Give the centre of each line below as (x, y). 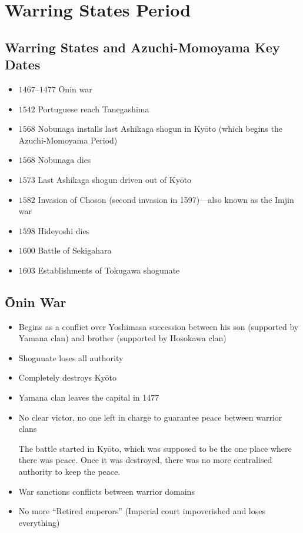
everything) (39, 522)
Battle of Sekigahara (75, 250)
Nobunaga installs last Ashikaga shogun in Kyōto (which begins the (160, 129)
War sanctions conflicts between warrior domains (106, 491)
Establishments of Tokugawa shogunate (109, 270)
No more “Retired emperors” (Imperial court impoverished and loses (142, 511)
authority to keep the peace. (69, 472)
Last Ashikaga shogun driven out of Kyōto (115, 179)
